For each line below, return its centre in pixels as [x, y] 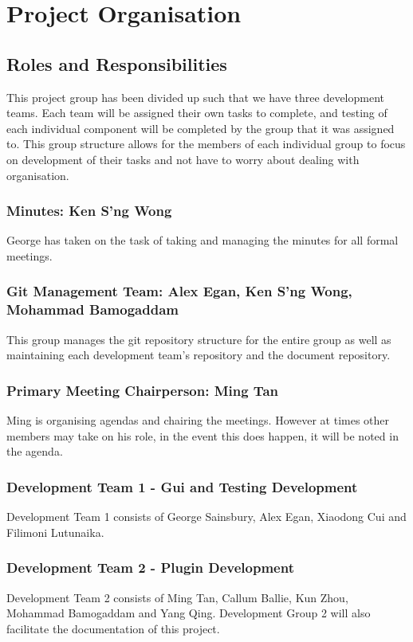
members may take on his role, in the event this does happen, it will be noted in [203, 435]
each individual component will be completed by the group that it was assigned [201, 128]
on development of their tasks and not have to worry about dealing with [183, 159]
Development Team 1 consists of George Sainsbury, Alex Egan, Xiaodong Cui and [206, 517]
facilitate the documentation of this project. [113, 628]
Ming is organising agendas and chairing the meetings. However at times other [198, 420]
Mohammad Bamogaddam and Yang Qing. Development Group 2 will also [189, 613]
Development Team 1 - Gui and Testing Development [182, 486]
